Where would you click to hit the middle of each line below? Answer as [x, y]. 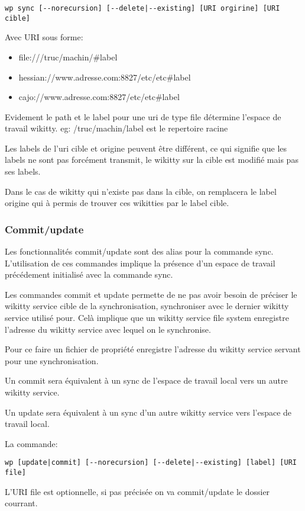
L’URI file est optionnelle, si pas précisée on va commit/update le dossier [137, 491]
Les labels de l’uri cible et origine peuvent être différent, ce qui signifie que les [146, 148]
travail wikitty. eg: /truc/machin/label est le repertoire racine [116, 128]
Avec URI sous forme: [44, 37]
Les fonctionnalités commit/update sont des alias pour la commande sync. [139, 251]
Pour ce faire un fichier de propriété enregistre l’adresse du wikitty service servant [153, 349]
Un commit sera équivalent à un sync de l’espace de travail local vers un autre [146, 380]
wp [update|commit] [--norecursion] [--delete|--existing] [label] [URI [151, 463]
